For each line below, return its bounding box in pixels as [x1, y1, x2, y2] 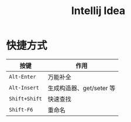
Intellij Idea [71, 4, 126, 18]
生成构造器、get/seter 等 [47, 84, 116, 92]
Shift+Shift [9, 95, 43, 102]
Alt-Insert [9, 84, 39, 91]
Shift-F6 [9, 106, 33, 113]
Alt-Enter [9, 73, 36, 80]
